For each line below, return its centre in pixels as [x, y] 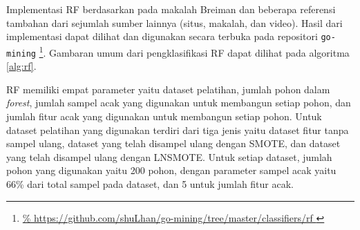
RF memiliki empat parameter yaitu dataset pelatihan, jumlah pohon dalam [168, 89]
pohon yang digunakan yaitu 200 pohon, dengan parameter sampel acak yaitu [171, 170]
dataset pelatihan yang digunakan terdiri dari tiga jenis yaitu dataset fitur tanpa [178, 130]
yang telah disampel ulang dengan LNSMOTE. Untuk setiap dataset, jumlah [169, 156]
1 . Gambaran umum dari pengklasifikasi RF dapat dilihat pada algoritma [194, 51]
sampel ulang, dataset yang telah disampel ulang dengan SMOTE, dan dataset [173, 143]
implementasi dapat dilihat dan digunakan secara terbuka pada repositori [162, 36]
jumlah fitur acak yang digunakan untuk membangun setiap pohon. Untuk [164, 116]
